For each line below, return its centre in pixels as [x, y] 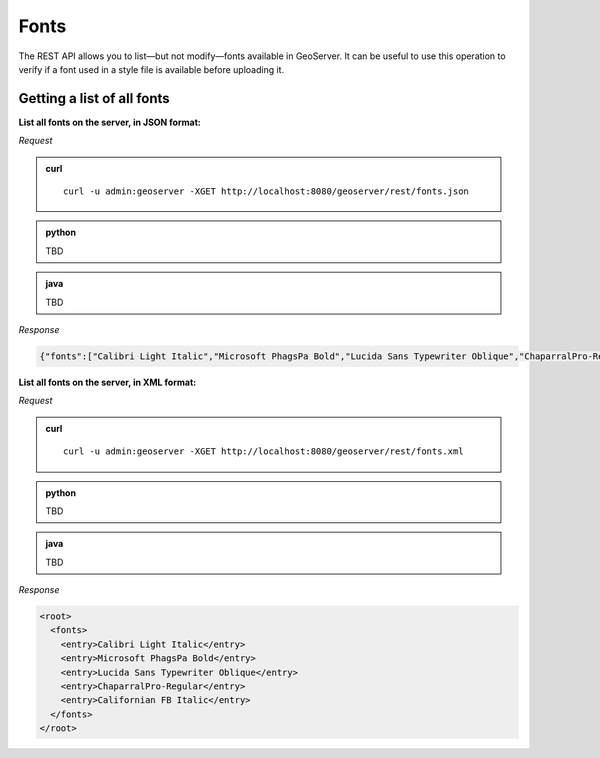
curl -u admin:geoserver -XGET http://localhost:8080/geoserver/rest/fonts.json [266, 191]
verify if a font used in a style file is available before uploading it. [151, 69]
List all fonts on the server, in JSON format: [110, 122]
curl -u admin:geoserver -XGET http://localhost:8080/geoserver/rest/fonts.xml [263, 451]
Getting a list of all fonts [94, 98]
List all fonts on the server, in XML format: [107, 382]
